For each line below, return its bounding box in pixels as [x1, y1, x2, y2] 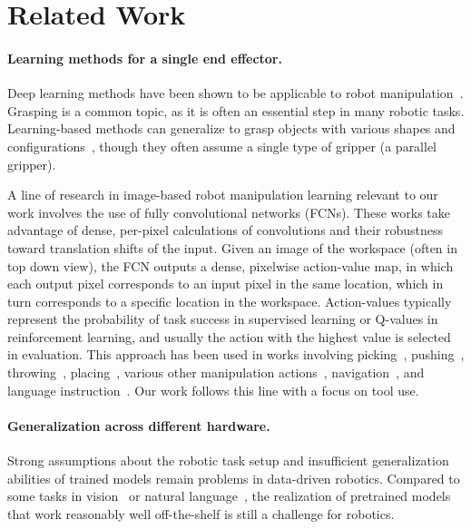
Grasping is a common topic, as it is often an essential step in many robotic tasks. [7, 101, 465, 120]
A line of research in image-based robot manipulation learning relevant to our [7, 185, 438, 204]
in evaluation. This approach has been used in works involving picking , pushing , [7, 345, 465, 364]
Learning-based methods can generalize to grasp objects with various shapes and [7, 119, 456, 138]
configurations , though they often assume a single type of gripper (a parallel [7, 136, 437, 155]
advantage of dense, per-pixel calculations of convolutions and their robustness [7, 220, 444, 240]
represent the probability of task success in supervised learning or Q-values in [7, 309, 438, 328]
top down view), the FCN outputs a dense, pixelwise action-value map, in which [7, 256, 454, 275]
